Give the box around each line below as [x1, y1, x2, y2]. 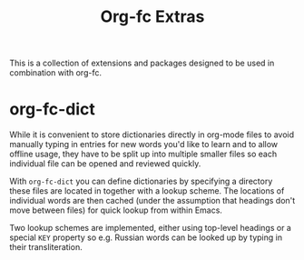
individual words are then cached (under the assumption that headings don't [9, 195, 296, 206]
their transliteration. [9, 242, 83, 253]
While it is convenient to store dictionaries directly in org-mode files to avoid [9, 129, 295, 140]
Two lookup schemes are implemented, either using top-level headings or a [9, 223, 292, 234]
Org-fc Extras [100, 6, 205, 27]
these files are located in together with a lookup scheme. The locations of [9, 185, 285, 196]
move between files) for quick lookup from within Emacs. [9, 205, 222, 215]
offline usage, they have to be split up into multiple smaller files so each [9, 148, 278, 160]
